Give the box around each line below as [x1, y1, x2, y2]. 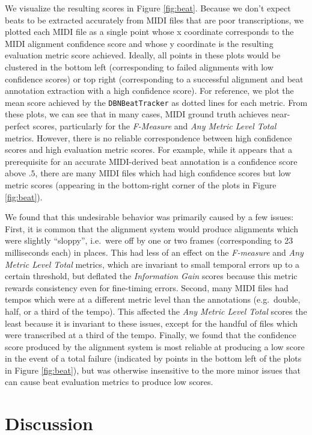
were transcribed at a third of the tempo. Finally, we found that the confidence [5, 329, 296, 341]
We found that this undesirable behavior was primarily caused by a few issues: [5, 211, 294, 223]
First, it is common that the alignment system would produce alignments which [5, 222, 298, 235]
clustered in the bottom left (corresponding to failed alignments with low [5, 60, 274, 73]
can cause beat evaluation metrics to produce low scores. [5, 375, 213, 388]
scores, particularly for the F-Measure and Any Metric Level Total [32, 120, 277, 132]
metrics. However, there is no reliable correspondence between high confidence [5, 131, 292, 144]
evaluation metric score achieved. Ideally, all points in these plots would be [5, 49, 281, 61]
